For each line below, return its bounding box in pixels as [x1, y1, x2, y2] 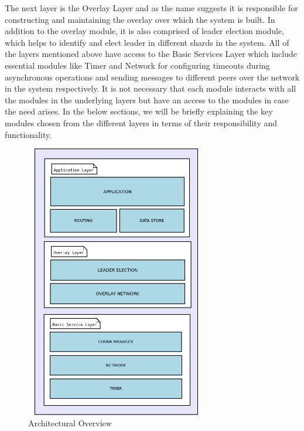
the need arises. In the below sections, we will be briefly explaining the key [5, 105, 273, 117]
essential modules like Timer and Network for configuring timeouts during [5, 59, 270, 71]
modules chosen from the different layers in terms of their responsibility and [5, 116, 278, 129]
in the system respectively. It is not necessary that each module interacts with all [5, 82, 296, 95]
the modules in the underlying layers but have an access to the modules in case [5, 93, 289, 106]
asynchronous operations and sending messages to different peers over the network [5, 70, 300, 83]
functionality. [5, 128, 52, 140]
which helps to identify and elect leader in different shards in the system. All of [5, 36, 289, 48]
